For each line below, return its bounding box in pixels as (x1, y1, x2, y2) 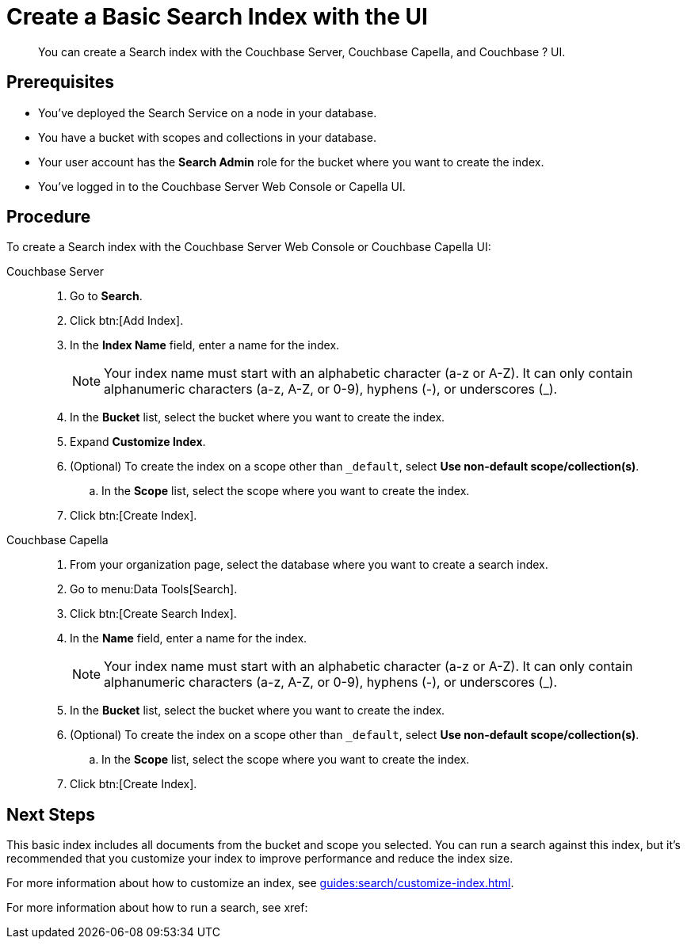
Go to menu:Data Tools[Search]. (70, 582, 238, 596)
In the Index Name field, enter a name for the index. (70, 338, 340, 352)
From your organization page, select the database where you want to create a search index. (70, 558, 548, 572)
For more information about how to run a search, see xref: (6, 901, 308, 915)
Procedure (6, 207, 91, 227)
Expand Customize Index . (70, 435, 206, 449)
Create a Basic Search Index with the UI (6, 3, 428, 30)
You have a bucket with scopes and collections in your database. (38, 130, 376, 144)
